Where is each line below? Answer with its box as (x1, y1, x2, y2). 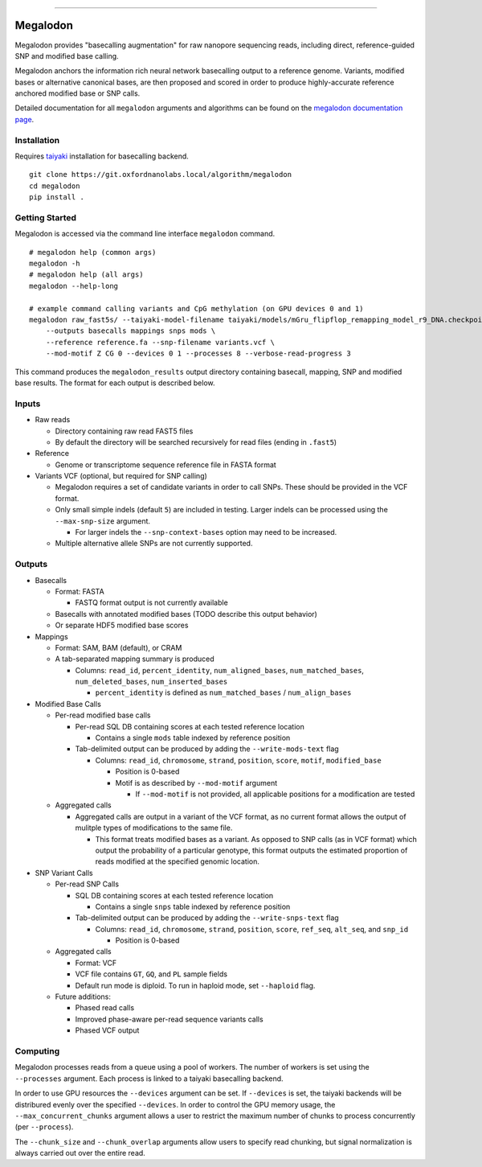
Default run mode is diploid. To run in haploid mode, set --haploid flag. (75, 980, 316, 990)
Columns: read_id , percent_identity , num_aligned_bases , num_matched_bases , (75, 665, 365, 675)
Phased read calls (75, 1003, 135, 1013)
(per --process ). (14, 1122, 74, 1132)
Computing (14, 1046, 60, 1057)
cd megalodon (29, 181, 80, 191)
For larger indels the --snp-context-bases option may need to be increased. (75, 528, 337, 537)
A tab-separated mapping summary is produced (55, 654, 214, 664)
